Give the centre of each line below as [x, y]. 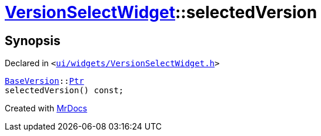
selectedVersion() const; [64, 91]
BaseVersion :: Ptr [44, 81]
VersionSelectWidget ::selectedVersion [161, 12]
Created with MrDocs [46, 108]
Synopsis [33, 40]
